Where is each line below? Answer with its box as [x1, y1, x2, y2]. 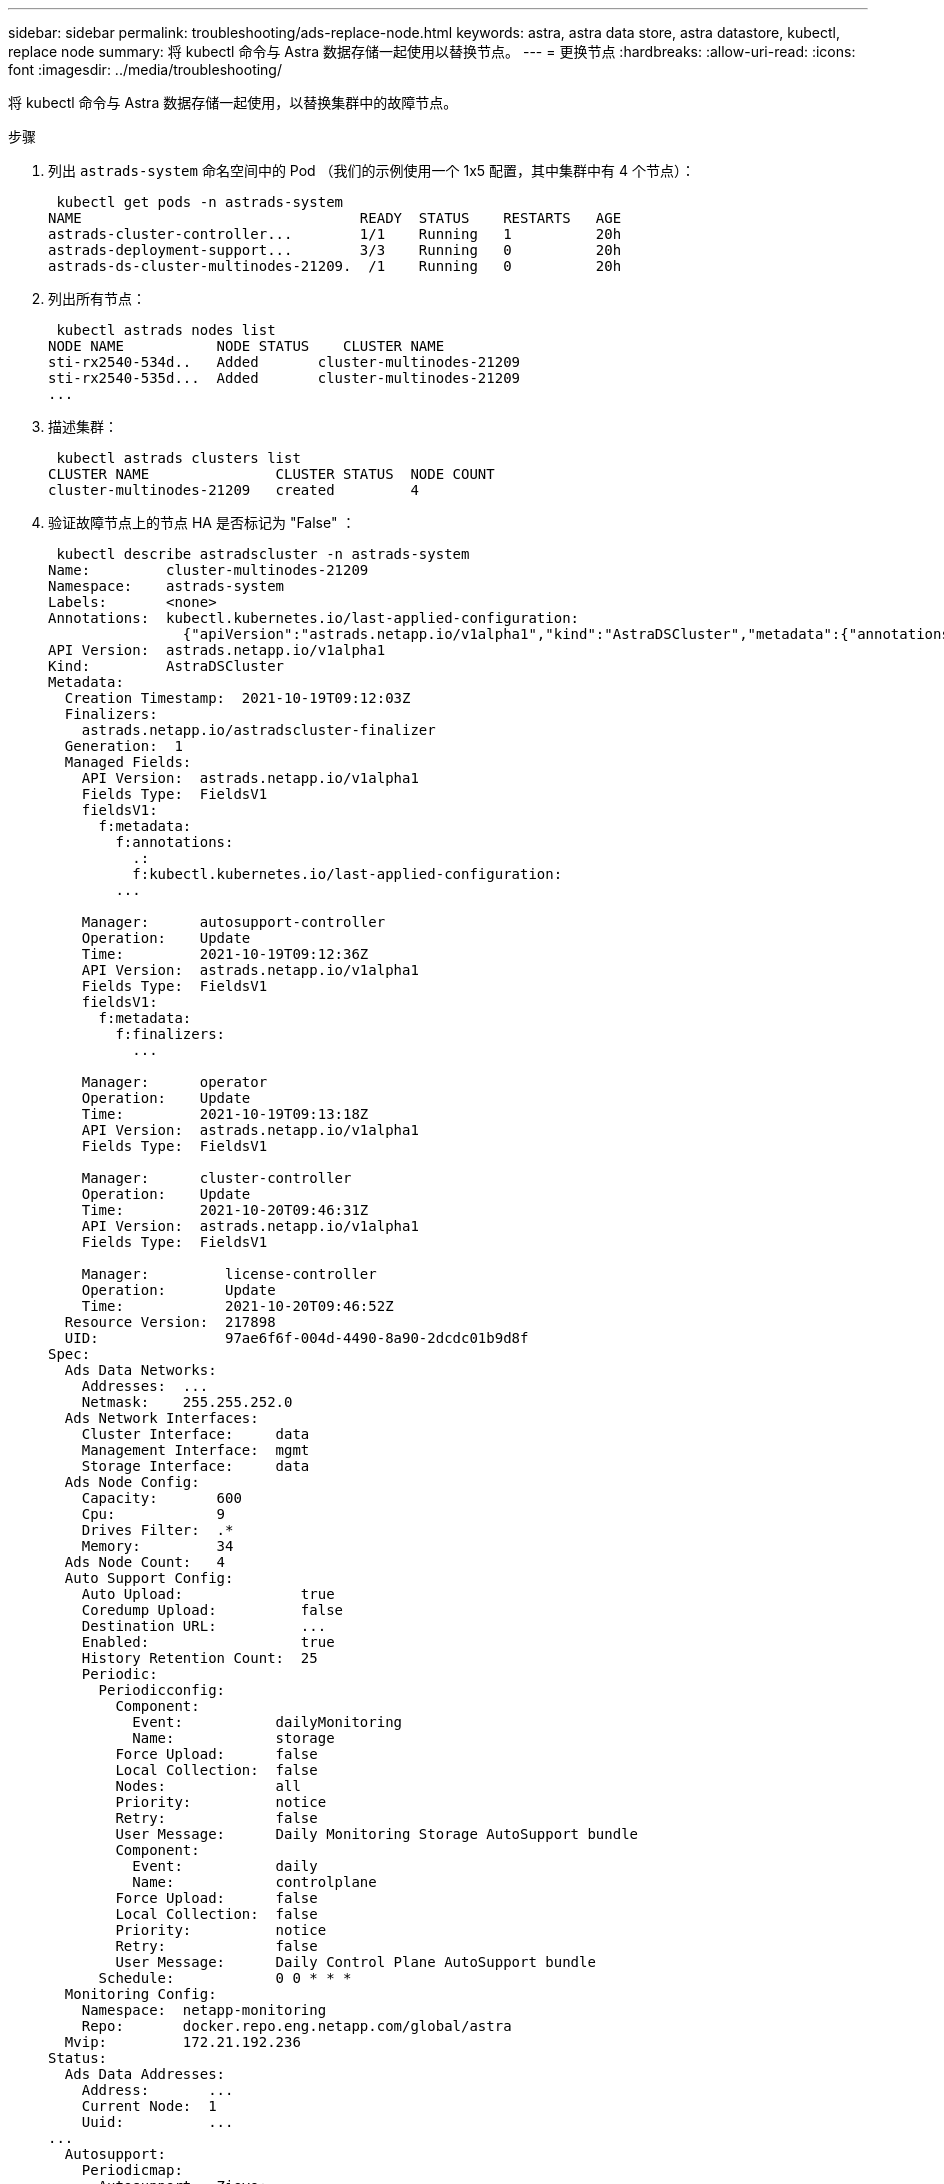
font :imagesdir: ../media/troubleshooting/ [8, 61, 282, 78]
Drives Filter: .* [81, 1522, 234, 1538]
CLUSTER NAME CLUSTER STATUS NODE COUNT [48, 466, 495, 482]
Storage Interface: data [81, 1458, 310, 1474]
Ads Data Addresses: [64, 2066, 226, 2082]
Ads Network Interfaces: [64, 1410, 259, 1426]
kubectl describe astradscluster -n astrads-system [56, 546, 470, 562]
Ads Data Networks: [64, 1362, 217, 1378]
